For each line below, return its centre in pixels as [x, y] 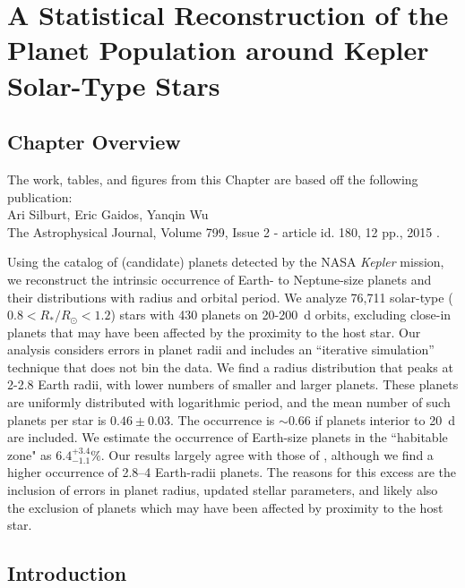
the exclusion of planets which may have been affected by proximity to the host [225, 507]
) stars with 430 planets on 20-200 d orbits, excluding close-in [281, 315]
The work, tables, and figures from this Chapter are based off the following [213, 179]
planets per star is [57, 419]
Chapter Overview [94, 142]
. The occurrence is [222, 419]
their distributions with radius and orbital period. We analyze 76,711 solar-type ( [230, 297]
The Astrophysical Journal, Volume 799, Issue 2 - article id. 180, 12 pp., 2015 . [224, 231]
